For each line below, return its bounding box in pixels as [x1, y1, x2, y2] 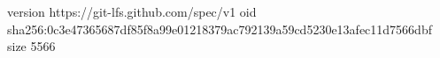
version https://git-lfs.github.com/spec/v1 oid [7, 3, 257, 20]
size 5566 [7, 37, 56, 55]
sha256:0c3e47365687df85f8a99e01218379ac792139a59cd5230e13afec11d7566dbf [7, 19, 432, 38]
